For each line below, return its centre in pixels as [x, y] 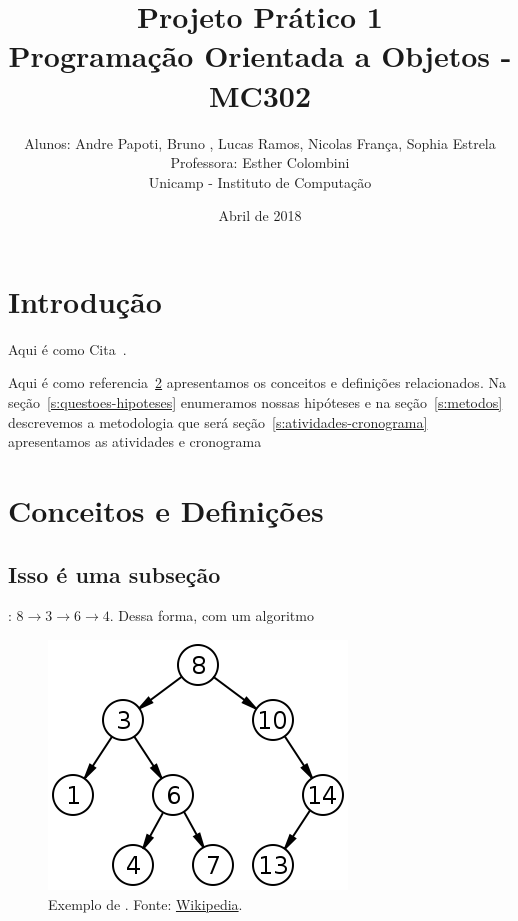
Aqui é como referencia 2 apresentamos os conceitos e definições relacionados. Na [257, 382]
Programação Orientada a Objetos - [260, 55]
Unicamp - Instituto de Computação [260, 181]
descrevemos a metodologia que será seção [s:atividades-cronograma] [218, 421]
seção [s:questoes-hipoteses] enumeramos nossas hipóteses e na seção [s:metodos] [255, 402]
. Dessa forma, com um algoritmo [211, 615]
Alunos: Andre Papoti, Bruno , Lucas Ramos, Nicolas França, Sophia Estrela [260, 142]
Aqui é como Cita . [67, 348]
